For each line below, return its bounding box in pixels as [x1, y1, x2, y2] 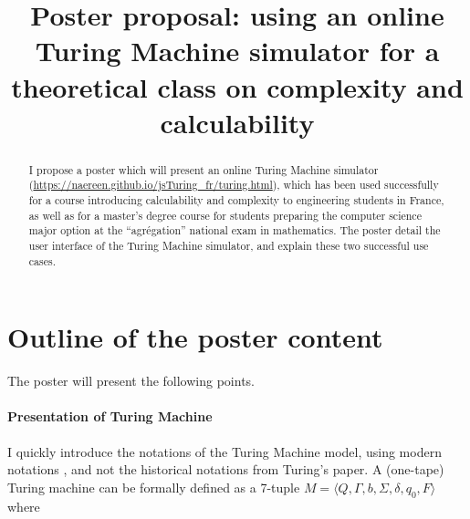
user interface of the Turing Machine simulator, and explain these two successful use [28, 238, 429, 254]
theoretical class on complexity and [11, 67, 464, 105]
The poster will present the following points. [7, 371, 255, 390]
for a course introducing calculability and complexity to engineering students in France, [28, 192, 444, 208]
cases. [28, 253, 56, 268]
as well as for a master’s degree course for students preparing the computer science [28, 207, 422, 223]
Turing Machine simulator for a [35, 32, 440, 69]
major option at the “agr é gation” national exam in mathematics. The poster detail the [28, 223, 441, 238]
